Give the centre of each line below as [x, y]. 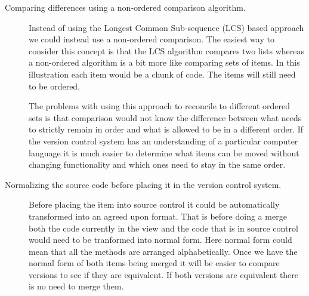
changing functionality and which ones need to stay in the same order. [157, 164]
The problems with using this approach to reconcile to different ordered [159, 106]
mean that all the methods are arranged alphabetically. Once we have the [163, 251]
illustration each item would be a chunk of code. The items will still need [162, 74]
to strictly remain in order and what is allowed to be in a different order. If [166, 129]
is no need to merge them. [76, 286]
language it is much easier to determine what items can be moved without [164, 152]
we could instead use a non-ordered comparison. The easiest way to [152, 39]
